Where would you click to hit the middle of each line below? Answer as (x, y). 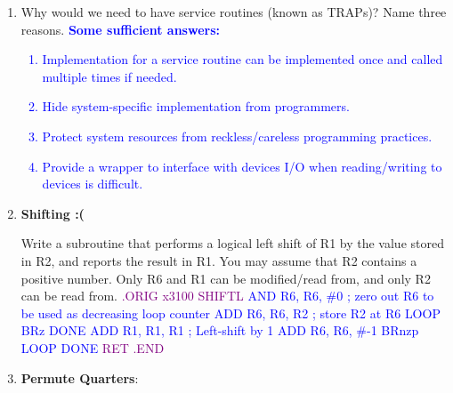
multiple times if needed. (109, 76)
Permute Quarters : (80, 377)
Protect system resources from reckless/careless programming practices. (237, 136)
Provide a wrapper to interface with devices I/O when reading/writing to (242, 166)
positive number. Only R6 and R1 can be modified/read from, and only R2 (226, 278)
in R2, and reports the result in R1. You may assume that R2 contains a (219, 260)
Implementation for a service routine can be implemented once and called (243, 59)
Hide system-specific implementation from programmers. (196, 106)
